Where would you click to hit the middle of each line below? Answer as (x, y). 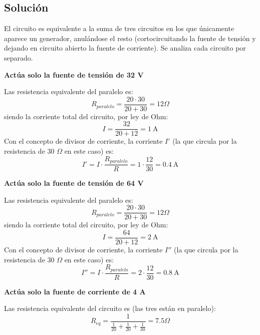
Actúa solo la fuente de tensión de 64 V (74, 183)
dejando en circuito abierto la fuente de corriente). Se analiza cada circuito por (125, 48)
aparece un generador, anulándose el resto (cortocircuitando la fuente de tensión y (130, 38)
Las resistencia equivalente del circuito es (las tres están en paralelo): (110, 308)
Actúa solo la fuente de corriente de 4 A (75, 291)
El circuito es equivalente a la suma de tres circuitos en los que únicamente (119, 28)
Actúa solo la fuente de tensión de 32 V (74, 74)
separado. (19, 57)
